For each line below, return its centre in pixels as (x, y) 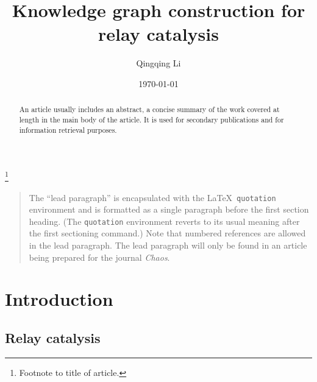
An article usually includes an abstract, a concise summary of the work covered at (149, 109)
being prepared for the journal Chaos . (99, 257)
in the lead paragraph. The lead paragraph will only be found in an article (168, 245)
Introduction (59, 299)
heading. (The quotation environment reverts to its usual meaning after (164, 221)
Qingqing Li (158, 63)
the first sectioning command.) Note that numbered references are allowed (167, 233)
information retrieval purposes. (68, 129)
